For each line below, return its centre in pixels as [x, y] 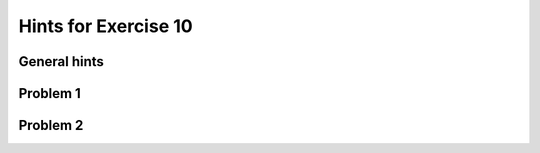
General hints [61, 61]
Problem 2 [51, 125]
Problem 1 [50, 93]
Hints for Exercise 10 [106, 26]
